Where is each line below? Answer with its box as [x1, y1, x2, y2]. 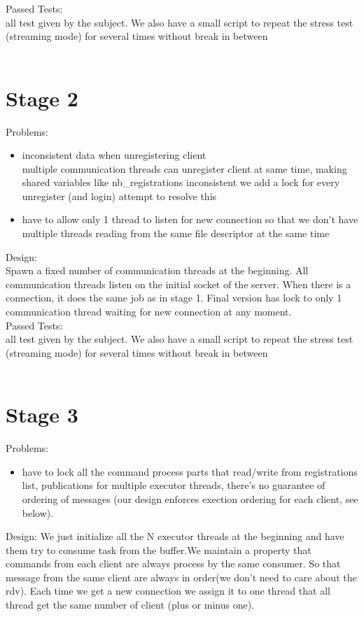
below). [22, 505, 54, 520]
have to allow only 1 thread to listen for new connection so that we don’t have [22, 212, 358, 227]
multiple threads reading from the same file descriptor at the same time [22, 226, 330, 241]
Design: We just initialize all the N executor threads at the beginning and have [6, 529, 344, 544]
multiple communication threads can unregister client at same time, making [22, 161, 347, 176]
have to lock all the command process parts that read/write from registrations [22, 464, 358, 478]
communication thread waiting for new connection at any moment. [6, 304, 292, 319]
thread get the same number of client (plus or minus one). [6, 597, 254, 612]
